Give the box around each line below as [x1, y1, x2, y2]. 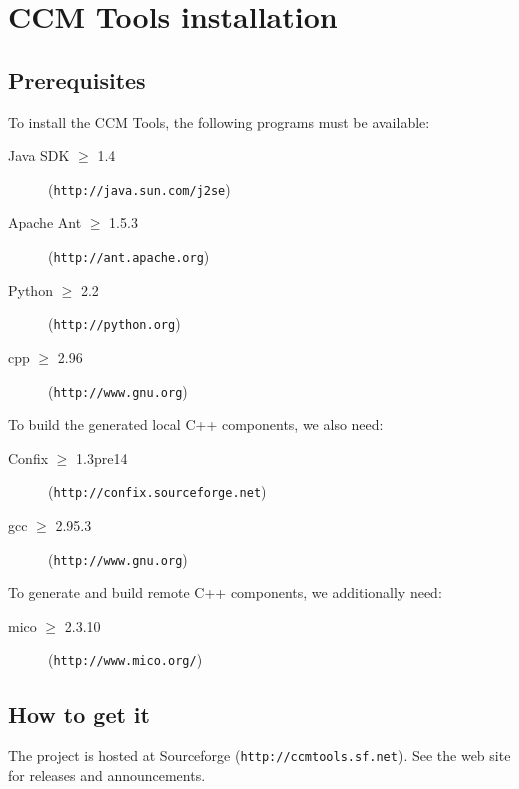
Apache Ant [8, 212, 82, 233]
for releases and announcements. [8, 764, 206, 785]
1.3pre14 [76, 447, 128, 468]
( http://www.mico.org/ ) [48, 649, 203, 670]
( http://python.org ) [48, 313, 181, 334]
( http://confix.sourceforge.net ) [48, 481, 267, 502]
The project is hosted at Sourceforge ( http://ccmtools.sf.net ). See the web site [8, 745, 511, 766]
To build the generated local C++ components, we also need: [8, 414, 384, 435]
